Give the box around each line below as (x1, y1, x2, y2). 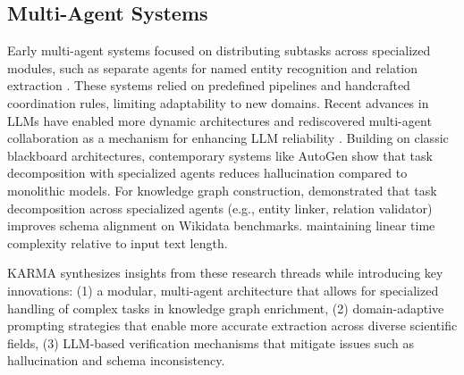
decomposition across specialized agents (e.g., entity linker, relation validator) (7, 198, 433, 217)
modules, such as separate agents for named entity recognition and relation (7, 58, 418, 77)
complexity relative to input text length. (7, 233, 228, 252)
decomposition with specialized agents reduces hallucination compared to (7, 163, 408, 182)
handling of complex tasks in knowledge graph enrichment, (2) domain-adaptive (7, 298, 444, 317)
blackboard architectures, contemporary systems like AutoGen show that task (7, 146, 433, 164)
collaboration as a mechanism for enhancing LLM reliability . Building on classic (7, 129, 449, 147)
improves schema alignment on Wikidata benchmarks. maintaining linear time (7, 216, 435, 235)
